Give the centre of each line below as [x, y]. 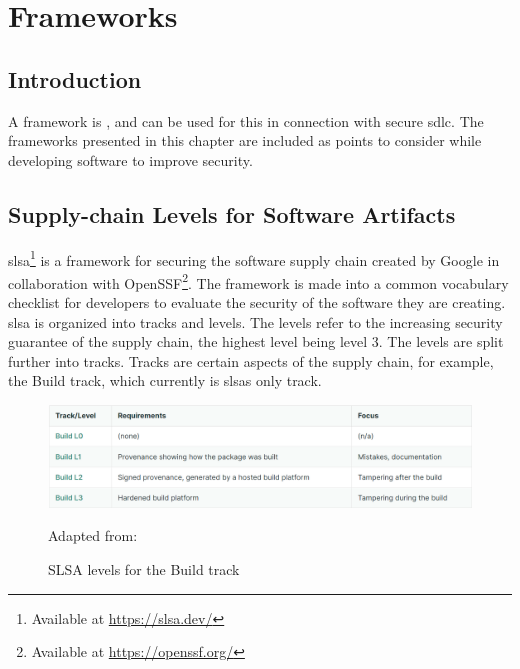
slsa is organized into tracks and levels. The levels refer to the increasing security [255, 321]
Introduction [75, 78]
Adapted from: [93, 535]
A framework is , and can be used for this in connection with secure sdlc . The [246, 120]
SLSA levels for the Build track [144, 568]
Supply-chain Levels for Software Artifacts [232, 213]
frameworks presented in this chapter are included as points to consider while [245, 140]
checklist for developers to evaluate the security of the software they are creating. [257, 302]
